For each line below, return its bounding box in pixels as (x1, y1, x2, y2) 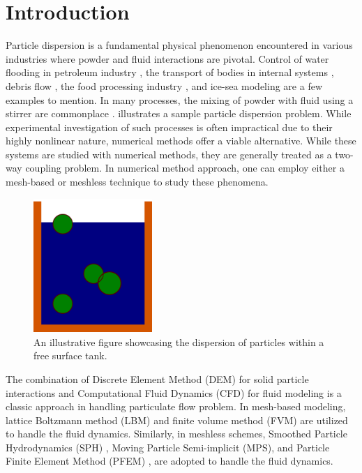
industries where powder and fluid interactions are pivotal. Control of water (6, 51, 329, 66)
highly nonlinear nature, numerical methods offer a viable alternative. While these (6, 133, 356, 148)
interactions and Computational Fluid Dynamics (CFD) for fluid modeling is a (6, 385, 342, 400)
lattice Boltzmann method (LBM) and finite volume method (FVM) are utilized (6, 412, 348, 427)
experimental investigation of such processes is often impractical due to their (6, 119, 333, 134)
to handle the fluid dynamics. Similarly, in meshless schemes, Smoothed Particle (6, 426, 347, 441)
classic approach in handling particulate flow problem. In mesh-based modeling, (6, 399, 346, 414)
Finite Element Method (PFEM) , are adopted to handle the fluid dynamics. (6, 453, 333, 468)
